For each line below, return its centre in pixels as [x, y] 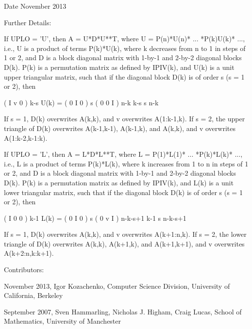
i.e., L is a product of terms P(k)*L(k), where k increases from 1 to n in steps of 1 [126, 163]
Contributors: [24, 270]
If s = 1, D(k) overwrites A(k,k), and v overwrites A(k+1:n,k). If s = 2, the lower [125, 234]
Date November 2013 [35, 6]
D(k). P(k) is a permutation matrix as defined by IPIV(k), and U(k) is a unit [119, 67]
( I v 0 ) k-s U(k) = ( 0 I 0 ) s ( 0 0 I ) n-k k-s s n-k [81, 102]
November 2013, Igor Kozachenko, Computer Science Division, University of [117, 286]
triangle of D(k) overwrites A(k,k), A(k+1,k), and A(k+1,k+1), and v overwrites [124, 243]
